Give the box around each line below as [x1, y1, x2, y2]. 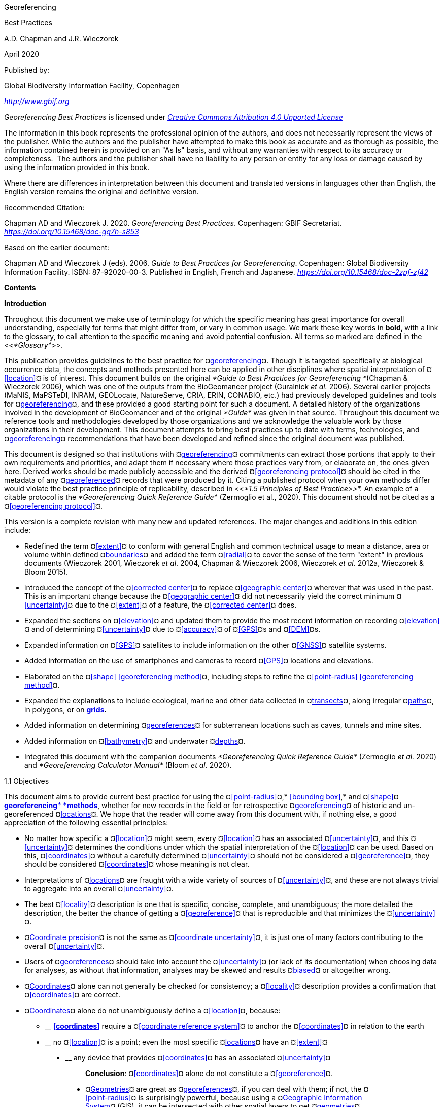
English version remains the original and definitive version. [4, 187, 199, 196]
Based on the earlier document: [4, 243, 109, 252]
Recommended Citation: [4, 203, 85, 212]
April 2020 [4, 50, 40, 58]
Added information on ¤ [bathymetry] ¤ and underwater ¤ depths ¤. [24, 736, 246, 745]
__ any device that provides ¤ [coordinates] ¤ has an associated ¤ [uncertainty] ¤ [65, 1053, 331, 1062]
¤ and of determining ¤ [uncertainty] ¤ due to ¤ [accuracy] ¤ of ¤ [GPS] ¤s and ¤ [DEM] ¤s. [24, 625, 321, 633]
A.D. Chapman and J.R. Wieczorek [4, 34, 119, 43]
